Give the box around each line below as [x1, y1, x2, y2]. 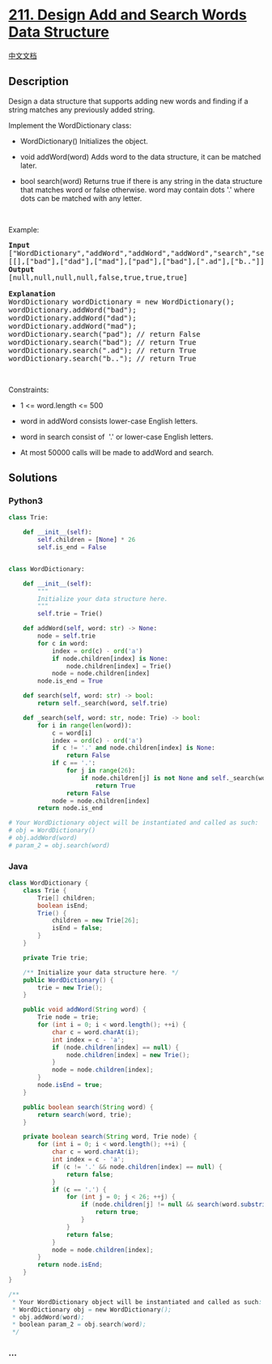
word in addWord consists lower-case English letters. [19, 416, 198, 426]
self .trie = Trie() [37, 610, 104, 618]
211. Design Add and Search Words [8, 6, 247, 24]
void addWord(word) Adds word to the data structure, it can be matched [19, 151, 261, 161]
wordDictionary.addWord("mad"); [8, 322, 137, 330]
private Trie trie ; [23, 953, 89, 961]
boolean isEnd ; [37, 902, 89, 910]
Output [8, 265, 35, 274]
